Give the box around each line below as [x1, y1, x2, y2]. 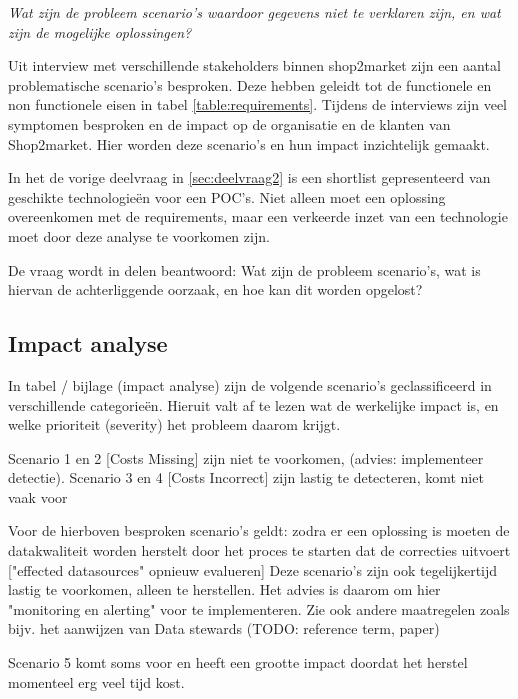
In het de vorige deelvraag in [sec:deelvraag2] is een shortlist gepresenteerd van [8, 167, 491, 188]
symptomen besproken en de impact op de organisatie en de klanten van [8, 113, 451, 134]
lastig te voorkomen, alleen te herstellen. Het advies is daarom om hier [8, 579, 441, 600]
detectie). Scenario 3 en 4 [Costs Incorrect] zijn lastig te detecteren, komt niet [8, 467, 484, 488]
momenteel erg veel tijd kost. [8, 671, 185, 692]
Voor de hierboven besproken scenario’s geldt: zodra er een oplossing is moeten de [8, 520, 510, 541]
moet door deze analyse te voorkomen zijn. [8, 225, 270, 246]
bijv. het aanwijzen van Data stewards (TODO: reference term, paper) [8, 618, 440, 639]
